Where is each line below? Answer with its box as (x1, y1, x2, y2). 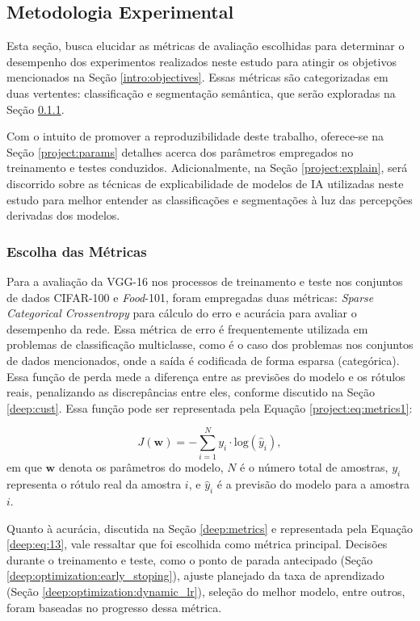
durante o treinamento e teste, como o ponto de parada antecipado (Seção (6, 551, 373, 568)
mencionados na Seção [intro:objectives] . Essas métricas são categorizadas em (6, 69, 388, 86)
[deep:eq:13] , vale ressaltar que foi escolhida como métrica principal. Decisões (6, 535, 388, 552)
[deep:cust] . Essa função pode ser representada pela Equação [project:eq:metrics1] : (6, 399, 413, 416)
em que (6, 459, 42, 476)
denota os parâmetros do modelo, (58, 459, 224, 476)
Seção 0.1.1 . (6, 100, 65, 117)
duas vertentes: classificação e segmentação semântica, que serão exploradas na (6, 84, 396, 101)
